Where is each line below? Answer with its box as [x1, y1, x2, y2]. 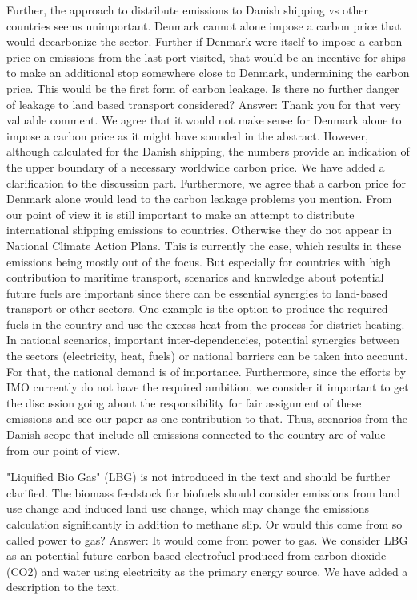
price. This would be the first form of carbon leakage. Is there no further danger [6, 79, 399, 96]
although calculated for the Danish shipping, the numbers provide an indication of [6, 143, 410, 160]
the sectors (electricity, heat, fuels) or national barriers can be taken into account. [6, 347, 408, 364]
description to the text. [6, 578, 120, 595]
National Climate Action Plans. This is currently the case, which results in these [6, 237, 402, 253]
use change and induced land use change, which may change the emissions [6, 500, 370, 517]
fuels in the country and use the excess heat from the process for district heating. [6, 315, 405, 332]
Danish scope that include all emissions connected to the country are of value [6, 426, 386, 443]
